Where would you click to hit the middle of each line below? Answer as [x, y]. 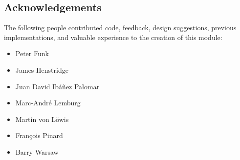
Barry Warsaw [37, 151]
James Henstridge [42, 70]
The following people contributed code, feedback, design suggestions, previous [120, 28]
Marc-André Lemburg [48, 103]
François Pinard [39, 135]
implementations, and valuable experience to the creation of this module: [113, 37]
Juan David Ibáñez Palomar [57, 86]
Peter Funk [32, 53]
